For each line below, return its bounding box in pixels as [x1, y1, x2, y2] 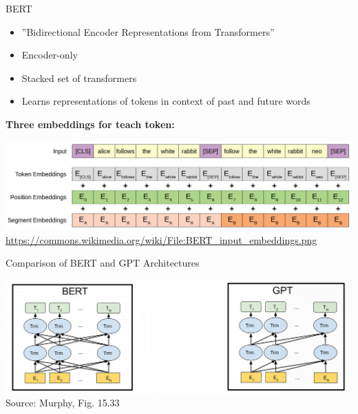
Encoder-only [21, 48, 78, 62]
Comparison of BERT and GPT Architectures [6, 256, 200, 270]
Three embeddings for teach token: [6, 116, 175, 131]
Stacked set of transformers [21, 70, 137, 85]
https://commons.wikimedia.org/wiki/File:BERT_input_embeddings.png [6, 232, 317, 247]
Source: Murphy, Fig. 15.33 [6, 395, 120, 410]
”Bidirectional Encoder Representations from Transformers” [21, 24, 275, 39]
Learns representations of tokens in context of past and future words [21, 94, 310, 108]
